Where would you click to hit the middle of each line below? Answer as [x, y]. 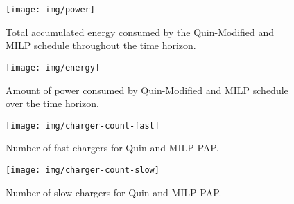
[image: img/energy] [53, 67]
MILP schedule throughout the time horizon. [101, 45]
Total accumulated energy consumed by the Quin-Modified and [140, 31]
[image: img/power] [50, 10]
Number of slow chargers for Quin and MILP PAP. [114, 192]
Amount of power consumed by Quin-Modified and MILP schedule [147, 90]
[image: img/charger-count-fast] [83, 126]
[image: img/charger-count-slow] [83, 170]
